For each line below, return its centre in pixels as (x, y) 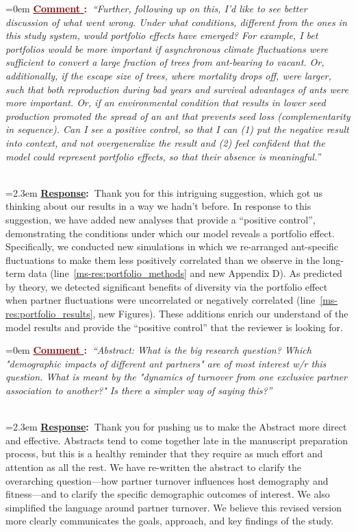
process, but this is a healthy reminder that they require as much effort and (164, 454)
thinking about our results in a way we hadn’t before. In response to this (158, 206)
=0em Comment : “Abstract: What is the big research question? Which (158, 350)
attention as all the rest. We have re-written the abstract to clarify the (154, 467)
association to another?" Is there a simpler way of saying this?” (139, 390)
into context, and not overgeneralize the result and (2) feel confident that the (165, 142)
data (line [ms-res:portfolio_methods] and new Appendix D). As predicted (185, 273)
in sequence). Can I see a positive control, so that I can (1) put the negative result (177, 129)
